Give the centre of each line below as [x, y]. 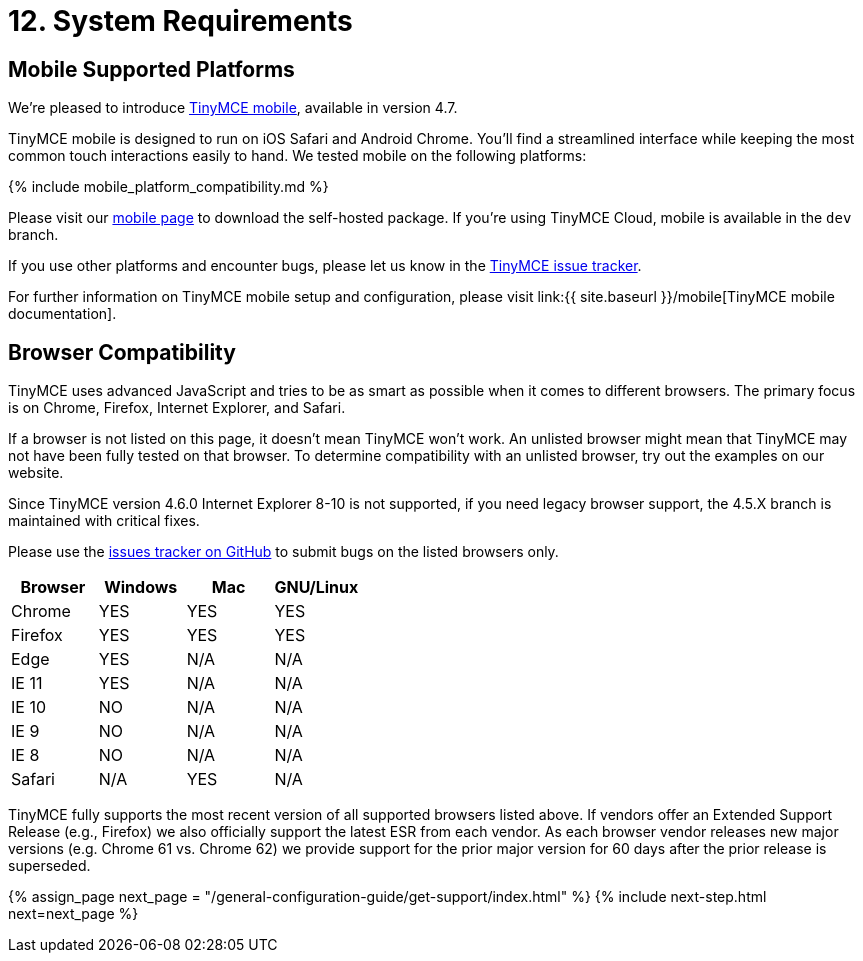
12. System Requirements [180, 21]
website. [36, 473]
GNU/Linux [316, 587]
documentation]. [62, 314]
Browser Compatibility [122, 352]
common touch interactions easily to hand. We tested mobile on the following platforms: [297, 156]
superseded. [49, 866]
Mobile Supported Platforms [151, 69]
